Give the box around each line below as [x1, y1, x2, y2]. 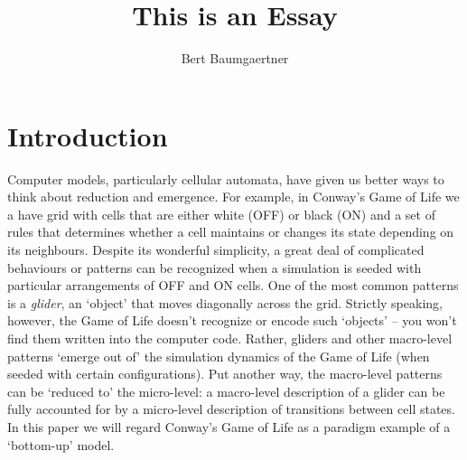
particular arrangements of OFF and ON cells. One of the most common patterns [7, 276, 459, 295]
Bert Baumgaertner [181, 49, 289, 68]
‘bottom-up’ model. [7, 435, 115, 454]
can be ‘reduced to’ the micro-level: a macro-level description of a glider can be [7, 381, 445, 400]
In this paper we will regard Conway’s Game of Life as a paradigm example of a [7, 417, 451, 436]
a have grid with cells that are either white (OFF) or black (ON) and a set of [7, 204, 435, 223]
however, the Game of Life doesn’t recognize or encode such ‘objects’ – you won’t [7, 311, 457, 330]
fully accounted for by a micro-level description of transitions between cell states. [7, 399, 455, 418]
